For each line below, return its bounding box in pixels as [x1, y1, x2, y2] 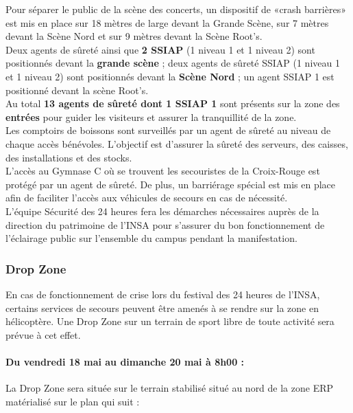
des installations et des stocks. [5, 150, 132, 164]
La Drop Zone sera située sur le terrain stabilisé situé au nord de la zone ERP [5, 381, 334, 395]
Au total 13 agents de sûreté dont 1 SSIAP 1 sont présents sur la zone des [5, 96, 340, 111]
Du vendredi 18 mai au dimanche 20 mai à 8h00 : [5, 354, 245, 368]
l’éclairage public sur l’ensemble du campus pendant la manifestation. [5, 231, 297, 245]
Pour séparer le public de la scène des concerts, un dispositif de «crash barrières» [5, 2, 346, 16]
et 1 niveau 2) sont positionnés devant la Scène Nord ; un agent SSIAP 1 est [5, 69, 334, 83]
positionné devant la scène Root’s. [5, 82, 149, 97]
